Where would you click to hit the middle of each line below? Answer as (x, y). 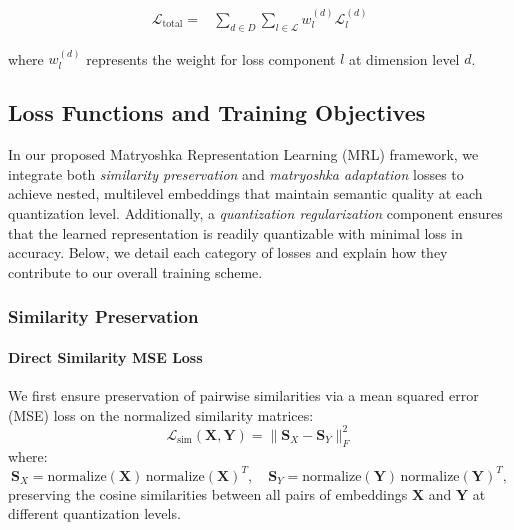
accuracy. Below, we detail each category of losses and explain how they (228, 252)
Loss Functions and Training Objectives (217, 112)
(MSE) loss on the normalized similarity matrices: (161, 414)
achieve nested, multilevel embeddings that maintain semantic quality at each (245, 193)
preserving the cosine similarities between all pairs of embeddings (208, 493)
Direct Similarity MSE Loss (105, 356)
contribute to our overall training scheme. (135, 271)
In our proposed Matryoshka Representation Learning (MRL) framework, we (243, 154)
